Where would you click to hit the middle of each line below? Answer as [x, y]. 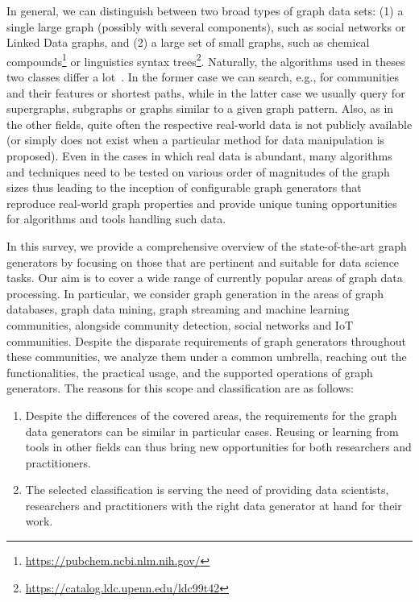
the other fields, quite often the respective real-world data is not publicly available [209, 124]
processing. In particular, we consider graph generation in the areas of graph [195, 293]
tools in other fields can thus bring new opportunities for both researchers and [218, 447]
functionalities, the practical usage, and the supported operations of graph [190, 372]
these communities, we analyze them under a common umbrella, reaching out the [207, 357]
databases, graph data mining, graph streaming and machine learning [178, 309]
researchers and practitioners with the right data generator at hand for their [214, 505]
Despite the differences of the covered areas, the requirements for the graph [211, 415]
